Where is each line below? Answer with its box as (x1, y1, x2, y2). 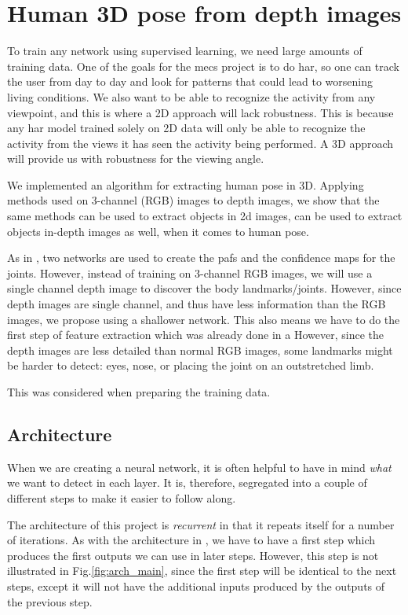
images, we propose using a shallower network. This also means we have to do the (7, 311, 400, 327)
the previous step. (7, 593, 93, 609)
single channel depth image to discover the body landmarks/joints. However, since (7, 280, 402, 296)
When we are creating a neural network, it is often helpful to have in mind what (7, 458, 392, 475)
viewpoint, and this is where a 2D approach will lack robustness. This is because (7, 104, 394, 120)
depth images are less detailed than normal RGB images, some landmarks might (7, 341, 393, 358)
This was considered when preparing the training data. (7, 384, 271, 400)
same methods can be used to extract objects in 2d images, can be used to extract (7, 208, 403, 224)
